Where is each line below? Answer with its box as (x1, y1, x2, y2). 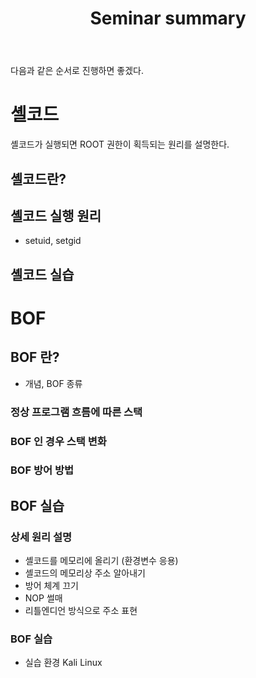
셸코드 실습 (10, 266, 75, 283)
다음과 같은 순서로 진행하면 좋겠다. (10, 65, 144, 77)
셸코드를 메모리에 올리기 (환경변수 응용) (24, 555, 179, 567)
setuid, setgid (24, 235, 82, 247)
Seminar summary (89, 7, 247, 30)
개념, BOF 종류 (24, 377, 83, 389)
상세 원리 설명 (10, 530, 73, 544)
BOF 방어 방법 (10, 463, 74, 477)
